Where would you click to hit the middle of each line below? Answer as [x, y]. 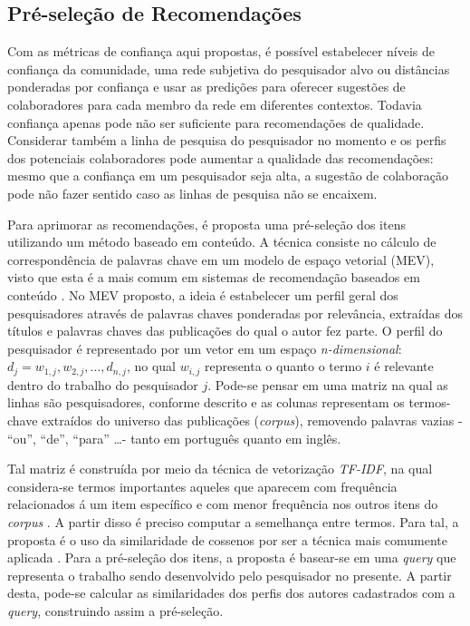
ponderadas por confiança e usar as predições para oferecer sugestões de [206, 87]
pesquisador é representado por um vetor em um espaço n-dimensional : [205, 348]
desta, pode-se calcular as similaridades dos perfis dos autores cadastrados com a [231, 593]
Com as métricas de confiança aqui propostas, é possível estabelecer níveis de [221, 51]
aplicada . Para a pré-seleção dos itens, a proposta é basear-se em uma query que [232, 558]
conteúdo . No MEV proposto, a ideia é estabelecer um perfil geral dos [203, 294]
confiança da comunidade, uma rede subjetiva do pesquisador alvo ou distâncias [229, 68]
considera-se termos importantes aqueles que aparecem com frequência [202, 486]
